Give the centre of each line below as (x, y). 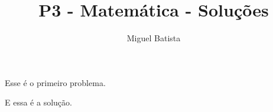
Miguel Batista (154, 38)
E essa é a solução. (38, 102)
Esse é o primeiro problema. (55, 82)
